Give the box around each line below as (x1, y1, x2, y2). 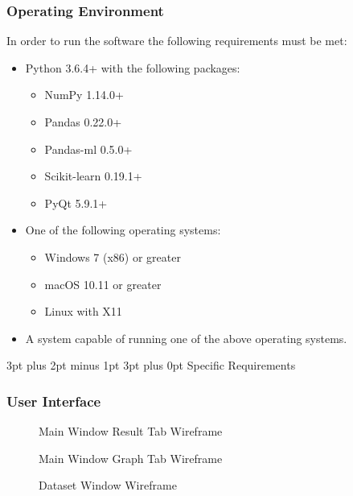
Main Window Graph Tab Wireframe (39, 449, 223, 466)
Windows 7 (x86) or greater (44, 248, 181, 265)
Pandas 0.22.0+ (44, 114, 122, 130)
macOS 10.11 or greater (44, 275, 162, 292)
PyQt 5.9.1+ (44, 194, 108, 211)
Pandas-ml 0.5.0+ (44, 140, 133, 157)
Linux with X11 (44, 303, 122, 320)
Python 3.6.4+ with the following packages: (25, 59, 240, 76)
